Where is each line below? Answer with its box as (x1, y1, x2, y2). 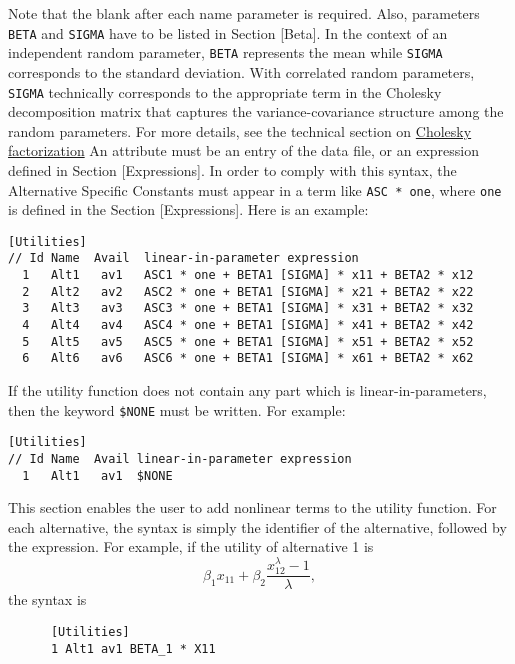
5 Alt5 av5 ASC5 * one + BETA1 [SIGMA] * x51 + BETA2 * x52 (22, 334, 474, 349)
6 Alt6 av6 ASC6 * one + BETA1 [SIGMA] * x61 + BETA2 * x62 (22, 351, 474, 366)
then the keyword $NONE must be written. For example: (8, 399, 346, 420)
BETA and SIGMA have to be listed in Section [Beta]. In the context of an (8, 22, 448, 43)
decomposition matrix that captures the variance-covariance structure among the (8, 101, 504, 122)
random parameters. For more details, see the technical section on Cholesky (8, 120, 472, 141)
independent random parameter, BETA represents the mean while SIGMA (8, 42, 443, 63)
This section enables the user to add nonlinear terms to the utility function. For (8, 497, 497, 518)
